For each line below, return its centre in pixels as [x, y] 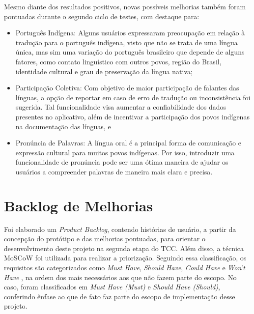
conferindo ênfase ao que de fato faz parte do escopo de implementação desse [120, 296]
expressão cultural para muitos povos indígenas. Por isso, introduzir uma [125, 152]
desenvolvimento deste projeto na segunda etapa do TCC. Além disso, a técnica [124, 248]
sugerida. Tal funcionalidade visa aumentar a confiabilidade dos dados [121, 107]
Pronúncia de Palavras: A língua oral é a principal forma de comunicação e [128, 143]
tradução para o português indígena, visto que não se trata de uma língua [127, 42]
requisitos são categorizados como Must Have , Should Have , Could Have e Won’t [125, 267]
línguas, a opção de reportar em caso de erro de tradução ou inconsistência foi [133, 97]
